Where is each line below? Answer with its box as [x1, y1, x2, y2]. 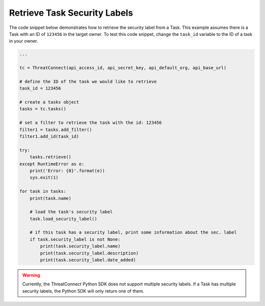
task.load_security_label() [29, 216, 98, 222]
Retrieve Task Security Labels [9, 7, 133, 18]
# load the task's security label [29, 209, 113, 215]
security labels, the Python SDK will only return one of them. [22, 288, 144, 294]
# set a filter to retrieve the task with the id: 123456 [19, 120, 162, 126]
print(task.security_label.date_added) [40, 257, 136, 263]
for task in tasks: [19, 189, 66, 194]
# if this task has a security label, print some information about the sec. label [29, 229, 237, 235]
